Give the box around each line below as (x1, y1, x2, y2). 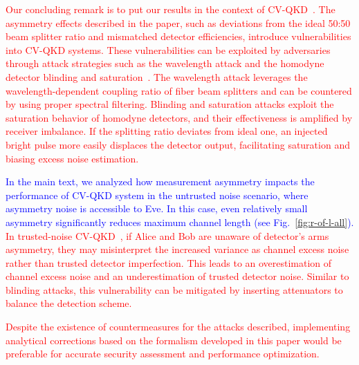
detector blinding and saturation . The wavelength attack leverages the (6, 69, 308, 84)
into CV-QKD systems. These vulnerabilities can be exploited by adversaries (6, 42, 331, 57)
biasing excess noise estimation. (6, 151, 139, 165)
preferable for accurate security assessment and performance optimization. (6, 346, 320, 361)
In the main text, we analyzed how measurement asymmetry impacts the (6, 174, 315, 189)
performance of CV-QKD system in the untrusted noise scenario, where (6, 187, 309, 202)
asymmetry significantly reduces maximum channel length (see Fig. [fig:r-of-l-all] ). (6, 214, 354, 229)
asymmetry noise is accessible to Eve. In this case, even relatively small (6, 201, 308, 216)
